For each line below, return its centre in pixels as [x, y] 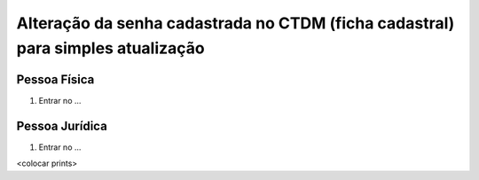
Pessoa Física [55, 79]
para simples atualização [110, 48]
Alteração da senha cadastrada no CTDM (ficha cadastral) [236, 23]
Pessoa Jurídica [62, 125]
